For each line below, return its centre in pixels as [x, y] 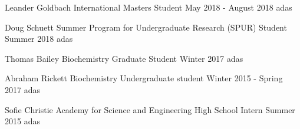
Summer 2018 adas [39, 39]
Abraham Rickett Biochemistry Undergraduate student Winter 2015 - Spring [144, 78]
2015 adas [22, 121]
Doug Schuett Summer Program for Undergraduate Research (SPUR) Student [146, 27]
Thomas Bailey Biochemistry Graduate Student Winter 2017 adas [124, 58]
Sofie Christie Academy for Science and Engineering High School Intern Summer [150, 109]
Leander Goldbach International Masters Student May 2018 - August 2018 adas [149, 7]
